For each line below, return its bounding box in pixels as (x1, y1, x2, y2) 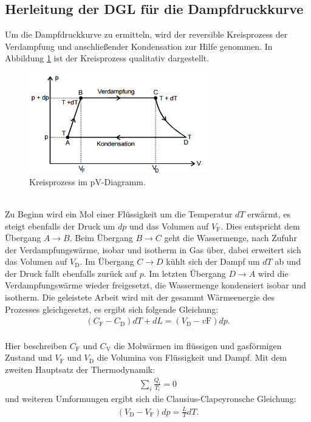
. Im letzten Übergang (143, 267, 226, 279)
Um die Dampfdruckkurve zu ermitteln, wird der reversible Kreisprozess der (5, 28, 288, 41)
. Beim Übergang (69, 231, 133, 244)
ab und (275, 255, 301, 268)
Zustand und (5, 351, 52, 364)
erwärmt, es (247, 207, 291, 220)
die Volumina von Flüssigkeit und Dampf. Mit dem (97, 351, 287, 364)
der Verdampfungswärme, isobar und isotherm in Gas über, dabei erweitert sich (5, 243, 301, 256)
